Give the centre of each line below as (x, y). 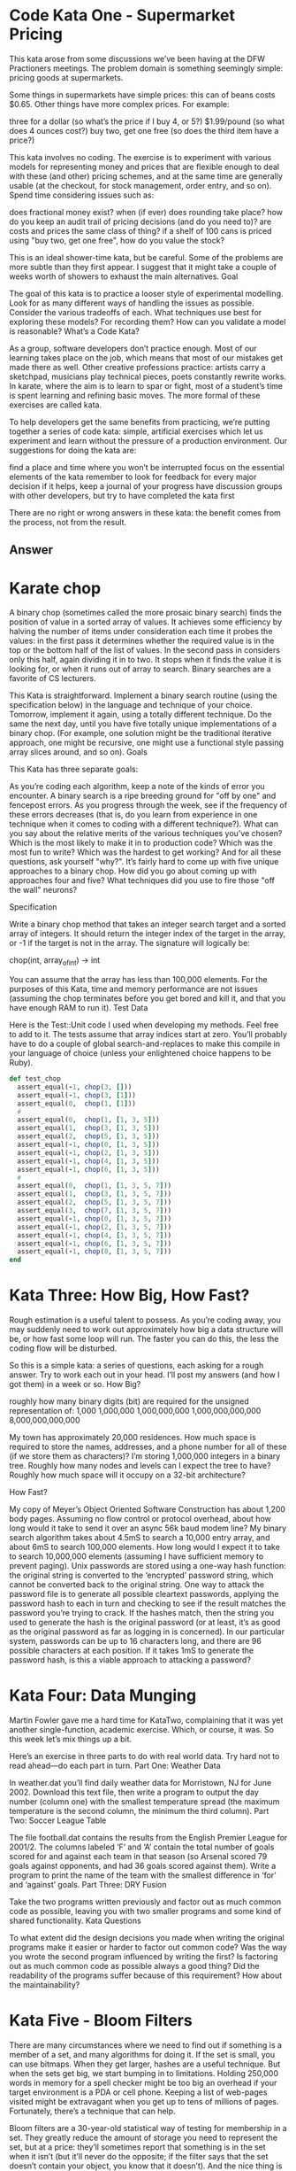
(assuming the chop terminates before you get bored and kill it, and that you (148, 998)
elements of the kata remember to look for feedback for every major (133, 477)
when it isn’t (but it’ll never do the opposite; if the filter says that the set (139, 2156)
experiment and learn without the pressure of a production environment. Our (148, 440)
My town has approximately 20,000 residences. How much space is (133, 1438)
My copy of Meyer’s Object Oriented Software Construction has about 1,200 (147, 1509)
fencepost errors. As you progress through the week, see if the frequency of (148, 805)
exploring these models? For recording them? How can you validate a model (148, 322)
